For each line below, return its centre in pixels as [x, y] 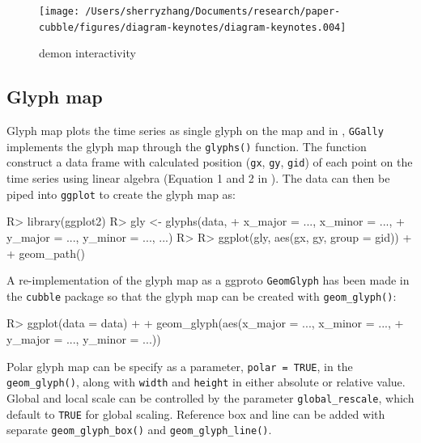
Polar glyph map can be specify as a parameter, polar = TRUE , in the [180, 366]
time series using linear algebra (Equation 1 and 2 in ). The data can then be [198, 178]
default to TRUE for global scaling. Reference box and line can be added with [196, 413]
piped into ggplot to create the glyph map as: [121, 194]
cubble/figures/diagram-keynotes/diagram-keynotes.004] [193, 27]
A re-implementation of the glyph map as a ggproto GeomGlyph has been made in [208, 280]
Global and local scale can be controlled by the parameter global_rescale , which [210, 397]
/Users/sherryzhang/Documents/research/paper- [213, 11]
